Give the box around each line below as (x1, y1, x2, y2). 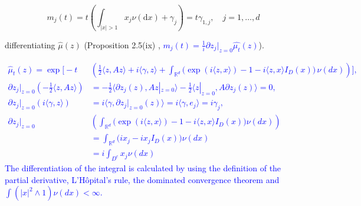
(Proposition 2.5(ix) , (84, 38, 160, 51)
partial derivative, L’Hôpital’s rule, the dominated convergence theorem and (5, 173, 280, 185)
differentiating (5, 38, 55, 51)
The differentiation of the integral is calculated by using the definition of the (5, 161, 281, 174)
